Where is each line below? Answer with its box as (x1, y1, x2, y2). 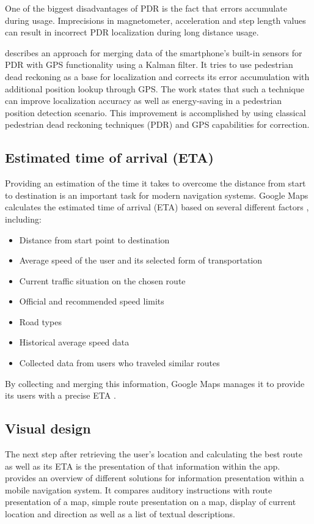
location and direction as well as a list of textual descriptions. (5, 507, 235, 520)
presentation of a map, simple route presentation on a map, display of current (5, 495, 296, 508)
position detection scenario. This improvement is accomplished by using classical (5, 106, 306, 119)
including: (5, 212, 42, 225)
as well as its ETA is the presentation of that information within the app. (5, 459, 280, 472)
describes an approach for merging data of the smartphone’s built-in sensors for (5, 46, 302, 59)
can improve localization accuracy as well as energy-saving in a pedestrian (5, 94, 282, 107)
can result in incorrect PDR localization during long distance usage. (5, 26, 259, 39)
